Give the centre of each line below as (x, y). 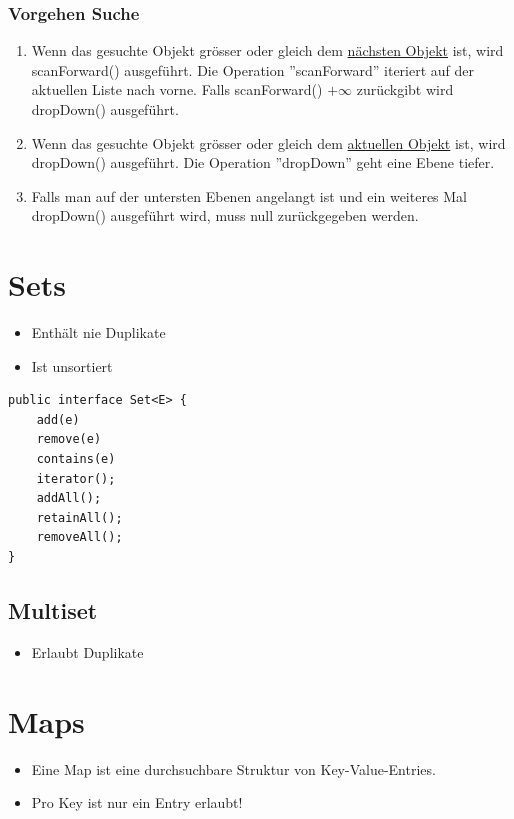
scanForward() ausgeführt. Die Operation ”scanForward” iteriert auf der (253, 69)
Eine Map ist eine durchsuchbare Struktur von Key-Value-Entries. (233, 768)
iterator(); (76, 478)
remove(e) (69, 439)
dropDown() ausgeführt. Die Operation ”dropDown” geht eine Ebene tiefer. (263, 162)
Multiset (53, 610)
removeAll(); (79, 537)
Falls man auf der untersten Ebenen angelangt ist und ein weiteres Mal (249, 195)
